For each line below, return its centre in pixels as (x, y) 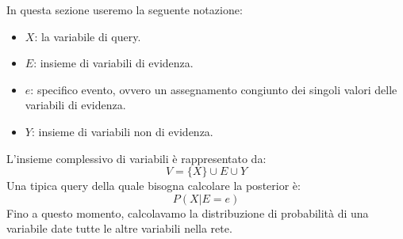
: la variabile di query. (88, 36)
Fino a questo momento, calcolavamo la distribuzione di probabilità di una (188, 212)
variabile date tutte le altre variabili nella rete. (119, 228)
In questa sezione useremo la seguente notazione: (125, 9)
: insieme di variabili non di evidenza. (122, 131)
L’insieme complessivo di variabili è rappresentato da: (136, 158)
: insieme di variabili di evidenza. (113, 63)
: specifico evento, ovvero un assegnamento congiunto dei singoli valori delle (214, 89)
